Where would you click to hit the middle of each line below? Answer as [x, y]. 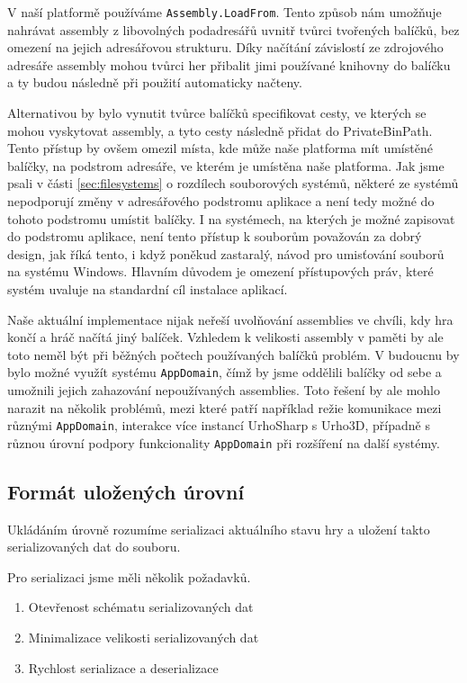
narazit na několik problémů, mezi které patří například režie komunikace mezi [225, 407]
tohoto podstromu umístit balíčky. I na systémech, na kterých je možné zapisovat [231, 218]
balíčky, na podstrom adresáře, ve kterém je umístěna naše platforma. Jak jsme [226, 165]
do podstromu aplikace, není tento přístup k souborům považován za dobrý [215, 236]
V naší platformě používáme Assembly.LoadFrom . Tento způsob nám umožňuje [225, 12]
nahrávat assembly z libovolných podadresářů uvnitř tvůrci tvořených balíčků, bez [233, 29]
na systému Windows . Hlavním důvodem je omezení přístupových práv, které [220, 271]
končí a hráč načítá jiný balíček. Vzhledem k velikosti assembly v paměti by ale [225, 337]
